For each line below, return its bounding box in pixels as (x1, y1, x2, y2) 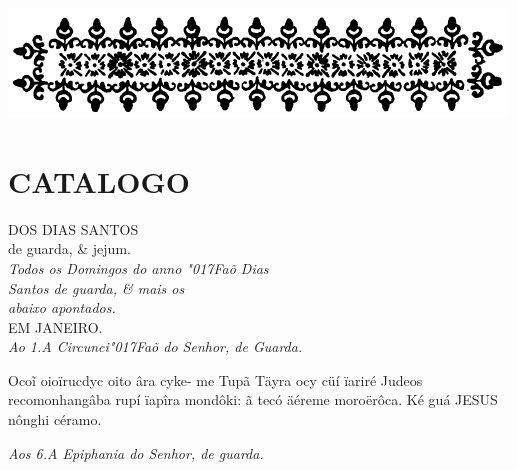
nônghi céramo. (8, 409, 102, 430)
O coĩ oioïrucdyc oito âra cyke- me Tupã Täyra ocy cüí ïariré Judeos (8, 369, 423, 390)
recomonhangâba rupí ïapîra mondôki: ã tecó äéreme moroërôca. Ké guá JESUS (8, 389, 498, 410)
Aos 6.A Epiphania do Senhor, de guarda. (8, 442, 264, 463)
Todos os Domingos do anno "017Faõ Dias (8, 257, 269, 278)
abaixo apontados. (8, 297, 116, 318)
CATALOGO (8, 160, 191, 201)
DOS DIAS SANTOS (8, 218, 139, 239)
